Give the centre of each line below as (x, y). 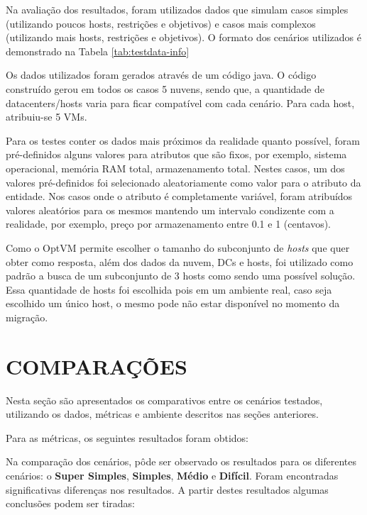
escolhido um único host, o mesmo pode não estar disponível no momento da (173, 303)
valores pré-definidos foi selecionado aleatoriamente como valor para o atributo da (183, 182)
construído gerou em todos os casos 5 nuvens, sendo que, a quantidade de (165, 88)
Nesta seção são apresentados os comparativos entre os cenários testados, (164, 400)
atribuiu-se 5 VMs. (46, 117)
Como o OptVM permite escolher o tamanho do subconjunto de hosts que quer (178, 247)
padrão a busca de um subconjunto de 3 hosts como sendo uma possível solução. (181, 276)
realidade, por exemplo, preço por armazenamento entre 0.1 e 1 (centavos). (168, 224)
